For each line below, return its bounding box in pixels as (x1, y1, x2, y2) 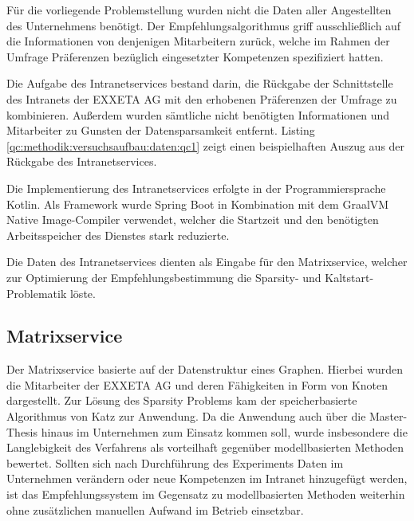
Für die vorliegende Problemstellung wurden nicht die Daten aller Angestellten (6, 2, 392, 18)
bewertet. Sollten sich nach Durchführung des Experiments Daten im (6, 454, 344, 471)
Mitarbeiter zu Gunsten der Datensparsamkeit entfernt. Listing (6, 122, 315, 139)
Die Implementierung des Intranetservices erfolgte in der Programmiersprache (6, 179, 386, 196)
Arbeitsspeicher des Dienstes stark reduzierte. (6, 226, 230, 243)
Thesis (6, 423, 38, 440)
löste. (69, 284, 96, 301)
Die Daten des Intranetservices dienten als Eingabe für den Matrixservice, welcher (6, 253, 408, 270)
